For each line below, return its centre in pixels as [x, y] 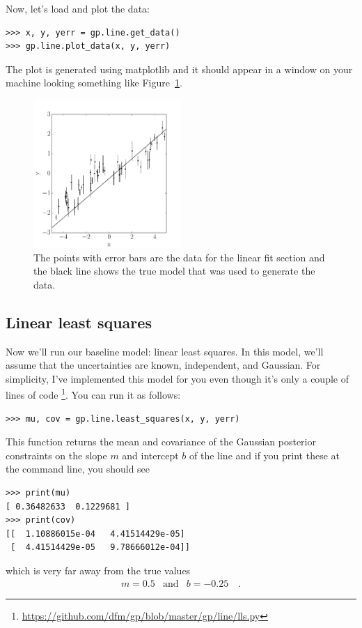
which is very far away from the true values [98, 570]
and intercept [150, 455]
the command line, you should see [78, 469]
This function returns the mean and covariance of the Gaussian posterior [161, 442]
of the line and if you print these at [265, 455]
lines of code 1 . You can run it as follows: [93, 393]
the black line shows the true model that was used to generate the [174, 271]
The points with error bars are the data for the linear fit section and [179, 257]
